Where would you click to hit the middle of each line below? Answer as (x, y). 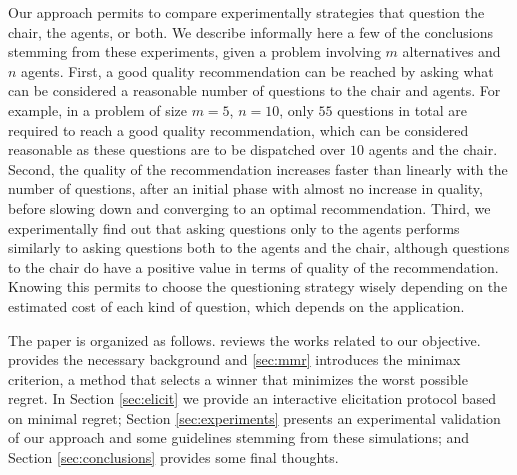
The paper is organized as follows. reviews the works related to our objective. (244, 339)
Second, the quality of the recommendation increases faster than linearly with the (258, 168)
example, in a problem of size (97, 109)
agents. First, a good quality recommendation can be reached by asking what (257, 70)
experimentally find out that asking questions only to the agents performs (234, 227)
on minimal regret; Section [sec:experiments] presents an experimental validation (254, 417)
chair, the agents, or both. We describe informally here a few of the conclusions (251, 31)
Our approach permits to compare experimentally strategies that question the (246, 12)
